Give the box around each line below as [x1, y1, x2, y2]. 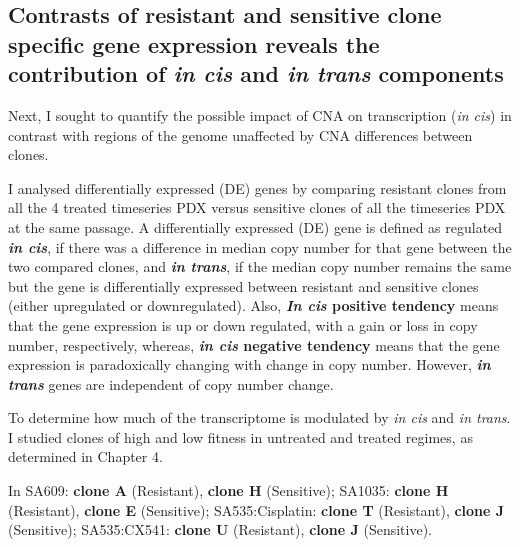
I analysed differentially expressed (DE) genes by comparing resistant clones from [8, 177, 507, 198]
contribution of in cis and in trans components [8, 58, 504, 89]
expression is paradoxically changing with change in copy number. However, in [8, 354, 491, 375]
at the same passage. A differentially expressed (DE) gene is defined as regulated [8, 216, 503, 237]
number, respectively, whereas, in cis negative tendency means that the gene [8, 334, 500, 355]
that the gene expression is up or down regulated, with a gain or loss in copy [8, 314, 478, 335]
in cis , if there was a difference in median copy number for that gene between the [8, 236, 512, 257]
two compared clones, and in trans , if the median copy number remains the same [8, 256, 512, 277]
